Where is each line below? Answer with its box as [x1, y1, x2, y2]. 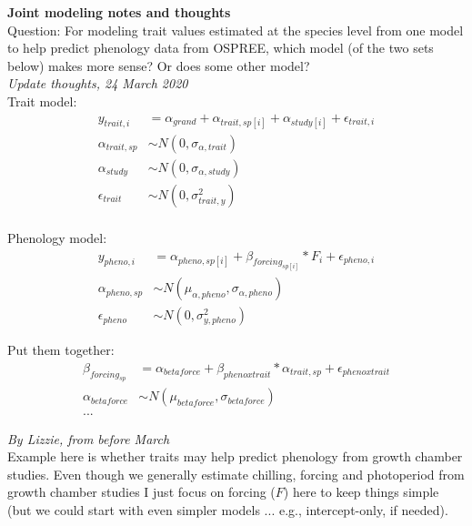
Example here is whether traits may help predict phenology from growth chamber [7, 447, 463, 466]
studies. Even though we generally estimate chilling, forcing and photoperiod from [7, 464, 465, 483]
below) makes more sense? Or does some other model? [7, 56, 310, 75]
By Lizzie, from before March [7, 429, 170, 448]
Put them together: [7, 340, 115, 359]
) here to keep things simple [283, 482, 439, 501]
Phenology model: [7, 228, 107, 247]
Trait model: [7, 91, 77, 110]
